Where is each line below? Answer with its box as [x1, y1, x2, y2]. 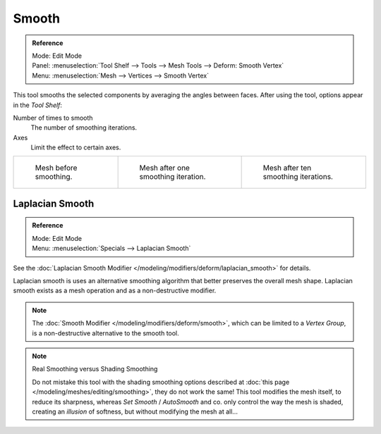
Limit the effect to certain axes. [30, 143, 121, 151]
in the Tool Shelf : [13, 101, 63, 109]
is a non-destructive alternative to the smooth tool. [32, 328, 179, 337]
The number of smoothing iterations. [30, 123, 138, 132]
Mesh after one [139, 163, 190, 173]
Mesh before [35, 163, 78, 173]
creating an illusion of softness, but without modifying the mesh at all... [32, 407, 238, 416]
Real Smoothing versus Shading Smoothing [32, 365, 158, 373]
